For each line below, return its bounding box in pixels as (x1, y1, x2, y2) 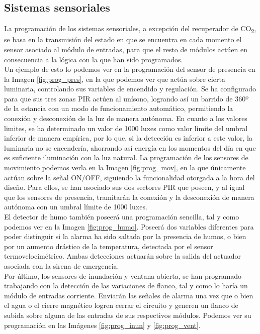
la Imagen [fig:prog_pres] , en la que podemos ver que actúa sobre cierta (4, 73, 225, 84)
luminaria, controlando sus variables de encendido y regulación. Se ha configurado (4, 83, 256, 94)
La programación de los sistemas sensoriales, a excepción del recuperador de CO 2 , (4, 23, 256, 35)
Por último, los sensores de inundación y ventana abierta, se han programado (4, 270, 242, 281)
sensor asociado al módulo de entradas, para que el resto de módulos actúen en (4, 44, 247, 54)
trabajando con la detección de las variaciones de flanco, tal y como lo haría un (4, 280, 248, 291)
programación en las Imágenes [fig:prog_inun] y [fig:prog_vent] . (4, 319, 201, 330)
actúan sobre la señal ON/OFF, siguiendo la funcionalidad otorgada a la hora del (4, 172, 255, 182)
